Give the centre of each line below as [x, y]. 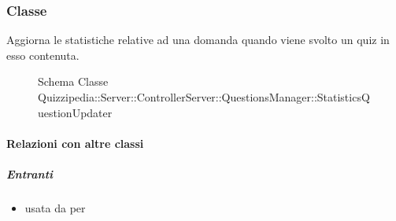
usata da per [55, 207]
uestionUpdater [75, 112]
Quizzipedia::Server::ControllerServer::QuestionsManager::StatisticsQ [204, 97]
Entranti [30, 173]
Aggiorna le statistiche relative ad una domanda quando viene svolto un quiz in [198, 40]
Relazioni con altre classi [75, 143]
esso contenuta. [43, 55]
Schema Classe [73, 81]
